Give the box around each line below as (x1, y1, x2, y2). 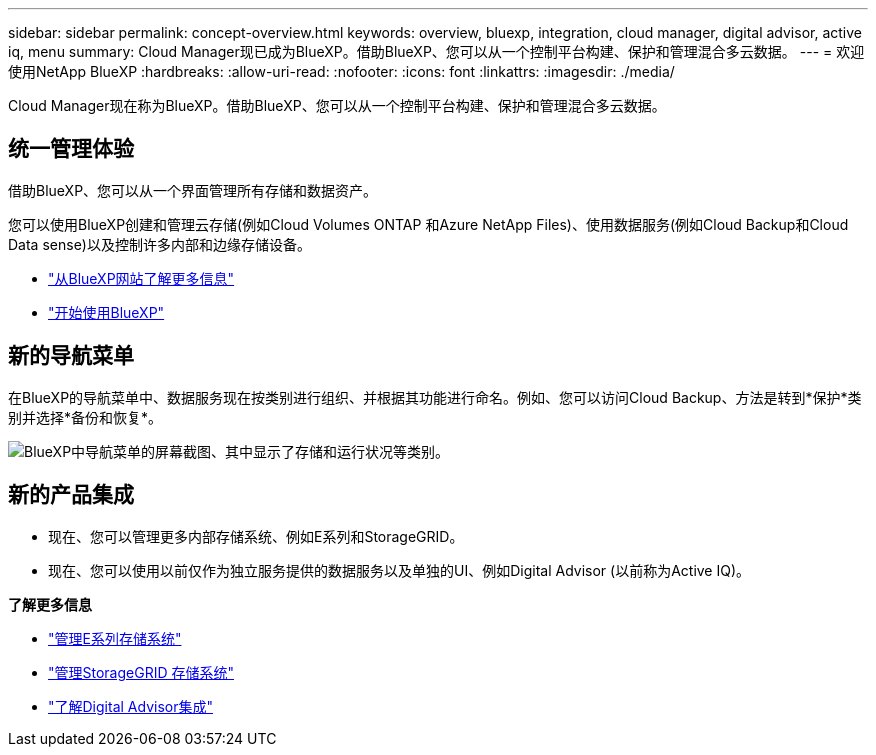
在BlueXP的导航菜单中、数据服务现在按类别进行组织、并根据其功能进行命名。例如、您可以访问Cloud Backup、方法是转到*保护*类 (8, 388, 862, 406)
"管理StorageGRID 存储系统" (48, 663, 234, 681)
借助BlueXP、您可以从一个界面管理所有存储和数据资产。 (8, 181, 378, 199)
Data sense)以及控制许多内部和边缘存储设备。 (8, 235, 311, 253)
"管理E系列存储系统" (48, 629, 182, 647)
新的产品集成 (8, 482, 134, 508)
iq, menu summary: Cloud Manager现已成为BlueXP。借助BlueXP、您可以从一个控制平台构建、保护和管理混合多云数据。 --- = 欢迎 (8, 43, 865, 60)
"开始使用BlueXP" (48, 303, 165, 321)
